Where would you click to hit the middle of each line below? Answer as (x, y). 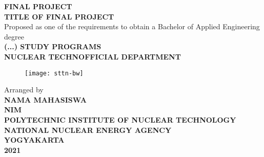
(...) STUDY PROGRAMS (53, 46)
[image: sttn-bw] (54, 73)
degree (14, 36)
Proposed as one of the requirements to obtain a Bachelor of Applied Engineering (132, 26)
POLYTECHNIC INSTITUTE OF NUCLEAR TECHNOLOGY (120, 120)
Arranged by (24, 90)
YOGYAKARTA (34, 140)
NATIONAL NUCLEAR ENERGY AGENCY (88, 130)
